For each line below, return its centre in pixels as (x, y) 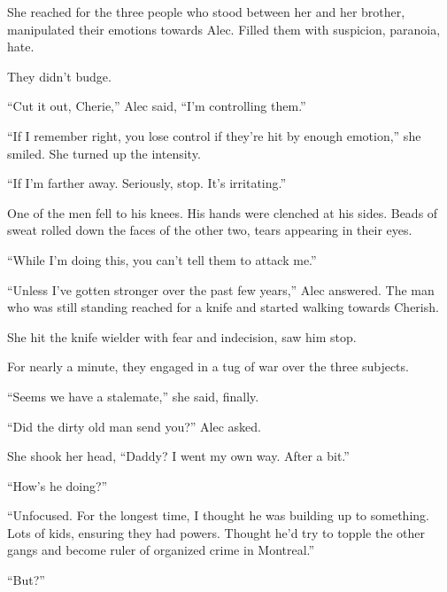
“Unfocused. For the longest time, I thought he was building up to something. (218, 515)
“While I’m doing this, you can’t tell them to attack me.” (162, 259)
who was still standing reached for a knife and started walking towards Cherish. (223, 307)
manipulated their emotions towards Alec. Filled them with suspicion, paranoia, (224, 29)
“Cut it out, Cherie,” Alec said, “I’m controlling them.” (157, 106)
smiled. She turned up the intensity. (104, 153)
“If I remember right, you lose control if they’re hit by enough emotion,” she (214, 135)
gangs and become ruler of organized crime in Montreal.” (161, 550)
